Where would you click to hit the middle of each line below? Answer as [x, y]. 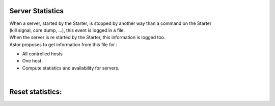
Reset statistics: [36, 92]
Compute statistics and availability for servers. [71, 68]
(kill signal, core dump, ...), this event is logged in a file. [67, 30]
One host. [32, 61]
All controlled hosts [43, 54]
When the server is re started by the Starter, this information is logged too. [87, 38]
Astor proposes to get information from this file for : [63, 44]
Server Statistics [36, 11]
